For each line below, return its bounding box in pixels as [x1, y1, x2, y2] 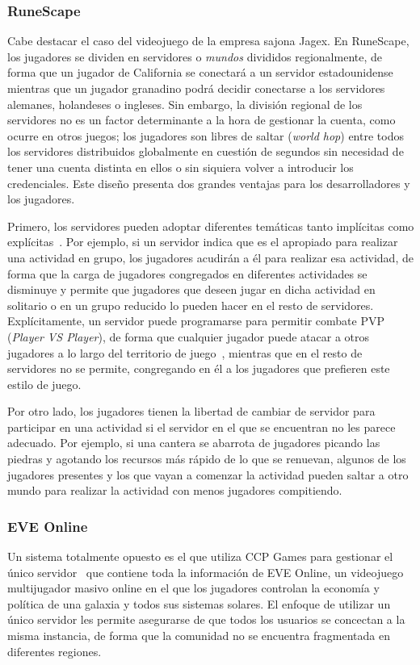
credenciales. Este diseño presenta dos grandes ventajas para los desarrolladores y [7, 174, 410, 191]
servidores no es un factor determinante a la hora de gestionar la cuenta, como [7, 111, 396, 128]
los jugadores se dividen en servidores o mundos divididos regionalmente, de [7, 48, 383, 65]
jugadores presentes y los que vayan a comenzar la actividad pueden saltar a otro [7, 466, 409, 483]
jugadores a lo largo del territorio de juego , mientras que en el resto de [7, 344, 363, 361]
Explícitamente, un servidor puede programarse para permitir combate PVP [7, 312, 384, 329]
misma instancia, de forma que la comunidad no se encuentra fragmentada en [7, 627, 390, 644]
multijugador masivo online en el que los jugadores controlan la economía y [7, 579, 380, 596]
